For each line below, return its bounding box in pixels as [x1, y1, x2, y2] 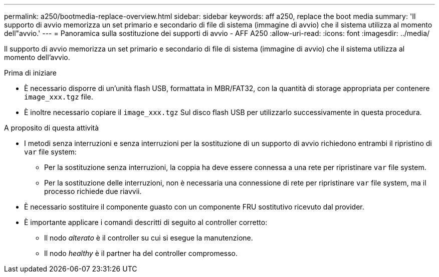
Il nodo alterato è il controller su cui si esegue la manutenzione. [44, 233, 253, 242]
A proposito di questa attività [4, 123, 99, 132]
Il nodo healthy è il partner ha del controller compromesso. [44, 249, 238, 257]
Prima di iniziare [4, 68, 57, 77]
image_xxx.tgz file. [24, 92, 93, 101]
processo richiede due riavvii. [44, 187, 142, 195]
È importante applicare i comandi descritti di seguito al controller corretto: [24, 218, 268, 226]
